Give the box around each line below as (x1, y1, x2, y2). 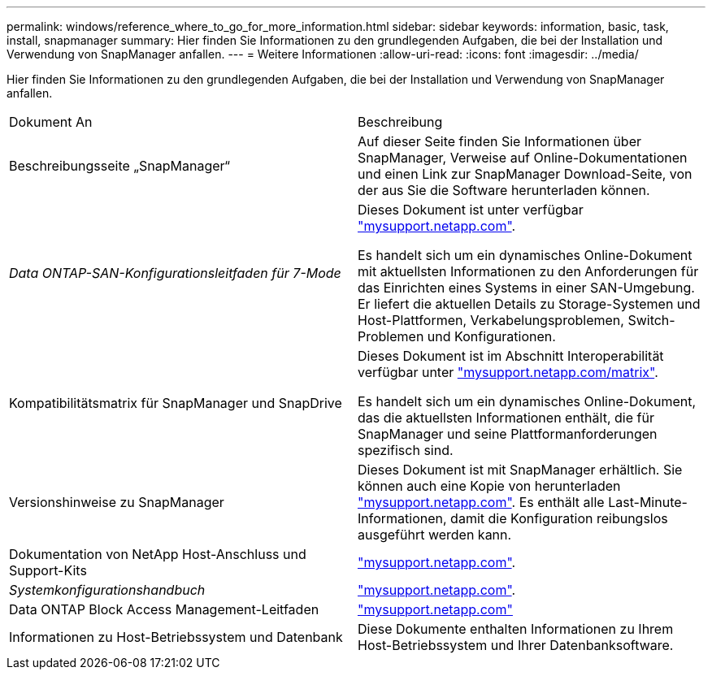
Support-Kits (9, 562, 87, 578)
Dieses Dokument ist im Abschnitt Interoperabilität (358, 348, 664, 364)
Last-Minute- (608, 494, 688, 510)
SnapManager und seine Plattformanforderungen (358, 426, 658, 442)
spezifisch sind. (358, 442, 454, 458)
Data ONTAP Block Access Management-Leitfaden (9, 601, 319, 617)
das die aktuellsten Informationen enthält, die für (358, 409, 654, 426)
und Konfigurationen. (427, 328, 556, 344)
